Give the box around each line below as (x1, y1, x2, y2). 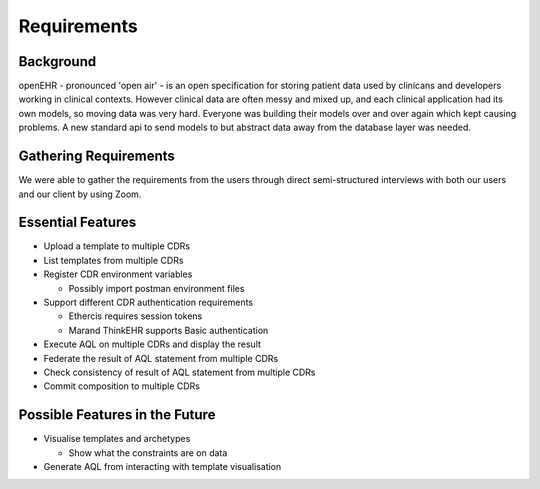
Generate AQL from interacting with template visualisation (43, 461, 282, 473)
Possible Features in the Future (18, 406, 216, 424)
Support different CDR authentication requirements (43, 296, 254, 308)
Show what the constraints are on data (68, 446, 228, 459)
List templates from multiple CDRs (43, 254, 184, 266)
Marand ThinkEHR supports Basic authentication (68, 324, 269, 336)
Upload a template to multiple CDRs (43, 240, 190, 252)
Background (18, 53, 97, 70)
